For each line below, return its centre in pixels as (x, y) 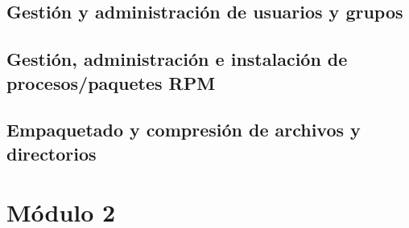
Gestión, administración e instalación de (177, 59)
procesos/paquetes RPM (111, 82)
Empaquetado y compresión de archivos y (184, 130)
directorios (52, 153)
